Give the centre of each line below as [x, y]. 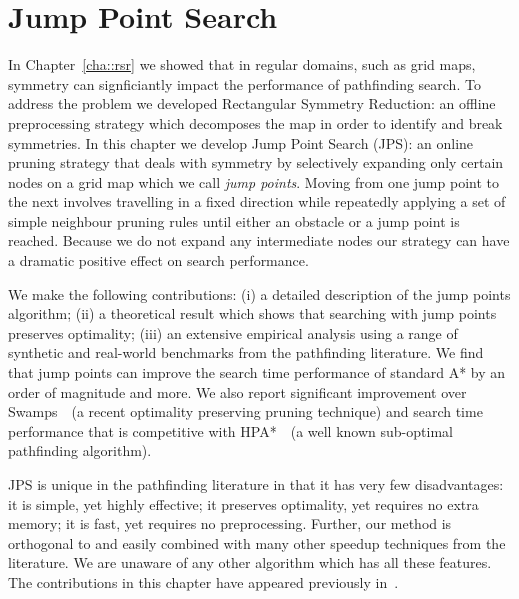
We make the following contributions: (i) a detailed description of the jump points [259, 293]
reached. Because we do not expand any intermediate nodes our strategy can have [259, 240]
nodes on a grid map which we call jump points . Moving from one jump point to [253, 181]
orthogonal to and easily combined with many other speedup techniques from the [257, 542]
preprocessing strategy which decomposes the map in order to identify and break [255, 122]
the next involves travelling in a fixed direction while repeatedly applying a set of [257, 201]
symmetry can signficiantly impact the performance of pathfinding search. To [244, 83]
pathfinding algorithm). [80, 450]
